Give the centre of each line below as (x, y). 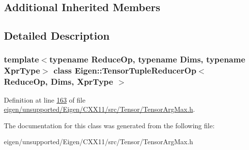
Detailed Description (57, 36)
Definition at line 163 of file (45, 99)
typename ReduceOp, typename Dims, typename (147, 59)
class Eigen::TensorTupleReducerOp (125, 70)
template (22, 59)
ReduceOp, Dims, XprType (59, 82)
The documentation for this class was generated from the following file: (109, 125)
